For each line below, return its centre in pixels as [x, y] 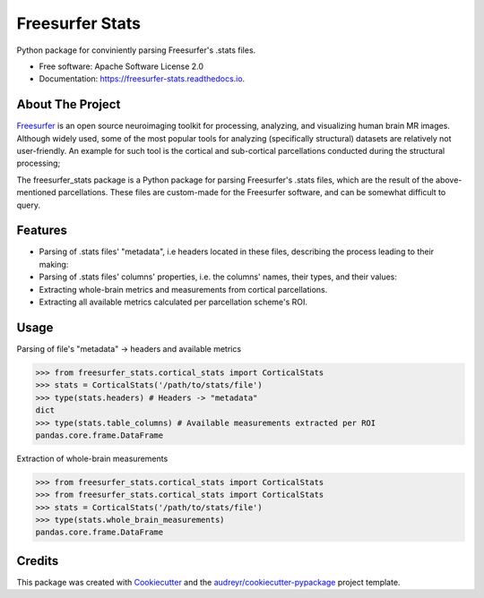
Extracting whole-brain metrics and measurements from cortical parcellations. [183, 289]
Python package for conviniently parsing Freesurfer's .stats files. [136, 50]
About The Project [69, 104]
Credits [38, 561]
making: [54, 264]
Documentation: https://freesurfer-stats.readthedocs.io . [142, 79]
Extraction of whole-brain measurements [92, 458]
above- [449, 180]
